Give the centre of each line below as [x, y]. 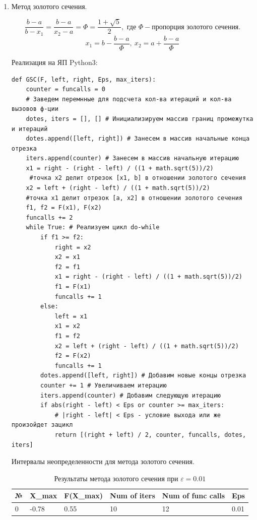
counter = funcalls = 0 [66, 89]
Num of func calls [194, 496]
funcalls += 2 [49, 217]
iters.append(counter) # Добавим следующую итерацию [131, 395]
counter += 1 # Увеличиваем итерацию [104, 385]
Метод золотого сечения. [49, 6]
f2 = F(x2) [73, 356]
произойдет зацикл [42, 425]
